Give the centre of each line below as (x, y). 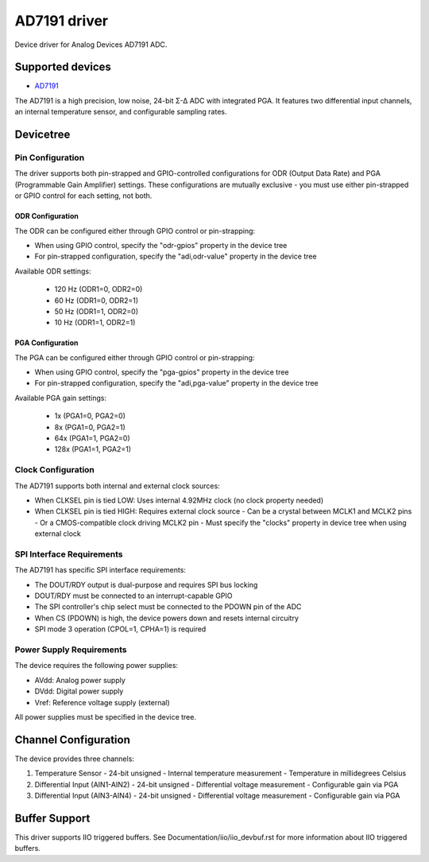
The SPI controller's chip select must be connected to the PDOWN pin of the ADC (168, 607)
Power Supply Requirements (71, 650)
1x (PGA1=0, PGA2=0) (90, 416)
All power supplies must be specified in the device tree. (105, 716)
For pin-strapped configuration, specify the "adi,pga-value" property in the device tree (176, 383)
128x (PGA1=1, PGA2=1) (93, 449)
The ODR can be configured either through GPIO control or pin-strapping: (135, 231)
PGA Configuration (46, 343)
